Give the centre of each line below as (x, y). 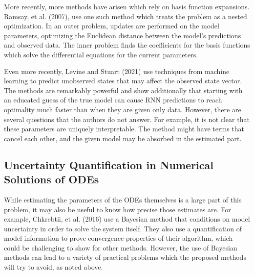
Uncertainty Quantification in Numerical (109, 164)
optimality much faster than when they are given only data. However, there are (123, 109)
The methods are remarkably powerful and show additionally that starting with (123, 90)
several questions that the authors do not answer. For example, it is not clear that (127, 119)
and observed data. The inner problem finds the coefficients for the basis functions (127, 45)
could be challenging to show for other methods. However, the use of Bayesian (121, 247)
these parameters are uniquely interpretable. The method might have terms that (124, 129)
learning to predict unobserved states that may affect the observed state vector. (123, 81)
